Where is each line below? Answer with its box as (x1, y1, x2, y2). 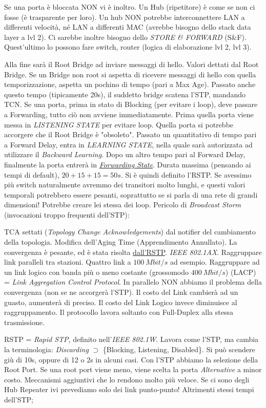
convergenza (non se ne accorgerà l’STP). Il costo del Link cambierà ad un (4, 287, 238, 297)
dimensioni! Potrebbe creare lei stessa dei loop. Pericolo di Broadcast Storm (4, 199, 241, 210)
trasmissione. (4, 316, 45, 327)
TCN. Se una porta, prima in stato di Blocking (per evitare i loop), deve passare (4, 99, 258, 110)
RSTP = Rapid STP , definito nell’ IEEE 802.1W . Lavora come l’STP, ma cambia (4, 334, 259, 345)
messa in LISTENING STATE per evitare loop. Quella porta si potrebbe (4, 119, 234, 130)
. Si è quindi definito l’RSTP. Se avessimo (120, 169, 252, 180)
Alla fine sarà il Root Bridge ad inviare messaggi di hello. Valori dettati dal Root (4, 58, 259, 69)
